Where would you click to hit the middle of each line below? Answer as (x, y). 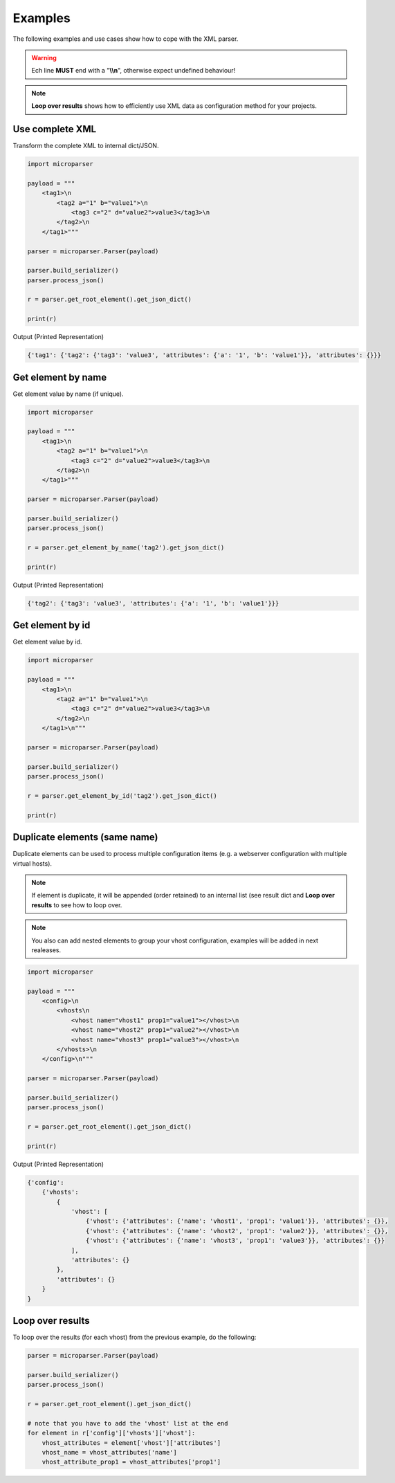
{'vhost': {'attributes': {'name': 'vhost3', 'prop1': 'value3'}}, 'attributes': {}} (235, 1241)
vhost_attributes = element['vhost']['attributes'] (131, 1443)
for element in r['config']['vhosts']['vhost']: (111, 1433)
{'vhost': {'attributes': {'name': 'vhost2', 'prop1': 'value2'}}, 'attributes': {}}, (237, 1231)
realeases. (46, 950)
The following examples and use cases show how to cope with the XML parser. (126, 39)
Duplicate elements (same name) (85, 837)
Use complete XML (55, 129)
